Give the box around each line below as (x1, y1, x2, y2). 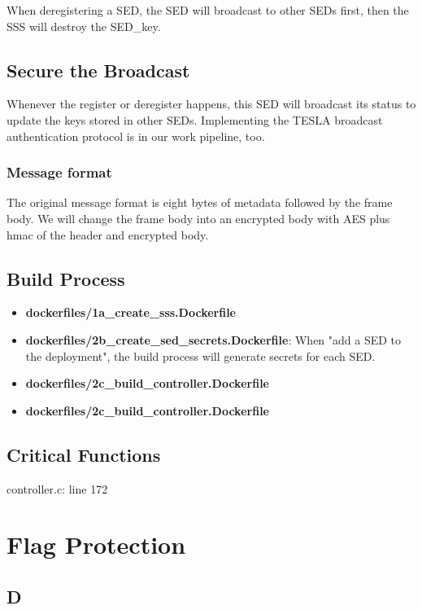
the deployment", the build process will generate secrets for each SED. (25, 347, 376, 364)
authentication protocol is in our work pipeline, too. (7, 127, 265, 144)
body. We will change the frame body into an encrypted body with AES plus (7, 209, 390, 226)
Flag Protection (7, 528, 186, 561)
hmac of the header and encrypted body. (7, 226, 209, 243)
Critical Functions (7, 441, 161, 467)
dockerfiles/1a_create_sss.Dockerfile (25, 304, 236, 321)
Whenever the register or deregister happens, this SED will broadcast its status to (7, 95, 416, 112)
